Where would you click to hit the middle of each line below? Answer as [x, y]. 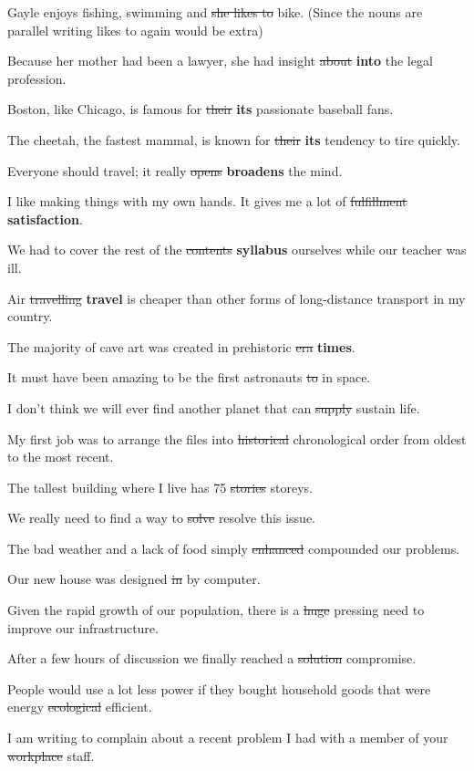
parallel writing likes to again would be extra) [135, 30]
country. [30, 316]
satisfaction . [45, 219]
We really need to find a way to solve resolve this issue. [161, 518]
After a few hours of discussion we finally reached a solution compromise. [212, 658]
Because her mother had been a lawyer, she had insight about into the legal [220, 61]
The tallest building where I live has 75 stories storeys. [160, 487]
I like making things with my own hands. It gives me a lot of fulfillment [207, 201]
